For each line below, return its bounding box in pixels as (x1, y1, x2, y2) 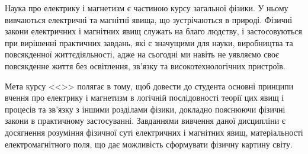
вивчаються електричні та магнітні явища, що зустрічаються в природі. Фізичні (5, 13, 293, 25)
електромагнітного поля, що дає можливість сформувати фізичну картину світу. (5, 137, 293, 150)
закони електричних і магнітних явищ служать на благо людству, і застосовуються (5, 25, 302, 37)
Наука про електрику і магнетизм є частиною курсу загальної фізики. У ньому (5, 2, 288, 14)
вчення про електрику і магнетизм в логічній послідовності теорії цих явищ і (5, 91, 284, 104)
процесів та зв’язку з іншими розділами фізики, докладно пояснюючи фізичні (5, 102, 285, 115)
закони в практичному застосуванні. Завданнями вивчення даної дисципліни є (5, 114, 285, 127)
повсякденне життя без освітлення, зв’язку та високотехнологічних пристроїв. (5, 59, 285, 72)
